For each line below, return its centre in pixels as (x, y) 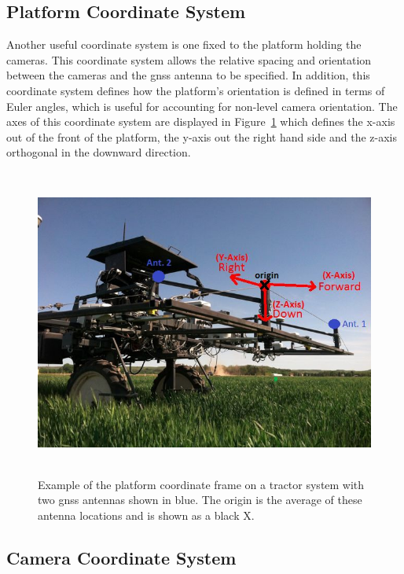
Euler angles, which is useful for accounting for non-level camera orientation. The (202, 106)
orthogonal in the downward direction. (99, 152)
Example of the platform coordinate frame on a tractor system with (201, 484)
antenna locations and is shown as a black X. (146, 515)
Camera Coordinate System (121, 557)
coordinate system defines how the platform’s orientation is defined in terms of (196, 90)
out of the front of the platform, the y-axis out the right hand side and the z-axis (202, 136)
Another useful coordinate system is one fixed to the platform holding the (184, 44)
